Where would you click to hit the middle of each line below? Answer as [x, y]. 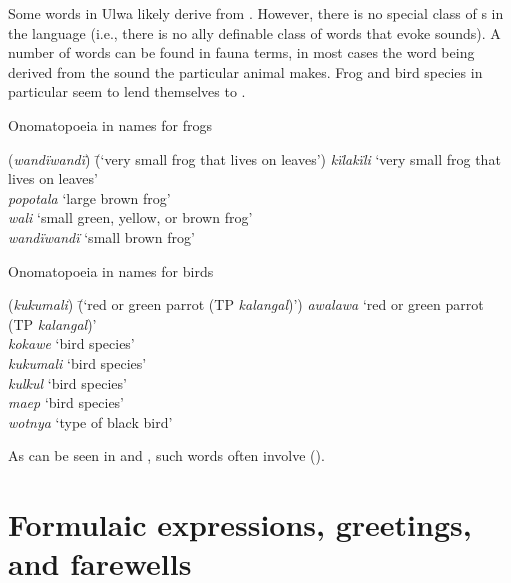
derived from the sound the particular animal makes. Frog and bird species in [245, 71]
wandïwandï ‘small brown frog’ [101, 236]
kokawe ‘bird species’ [71, 343]
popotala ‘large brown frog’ [89, 197]
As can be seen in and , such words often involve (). [166, 455]
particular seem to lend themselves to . [127, 91]
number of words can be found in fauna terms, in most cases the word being [241, 52]
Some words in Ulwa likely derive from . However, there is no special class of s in [256, 13]
